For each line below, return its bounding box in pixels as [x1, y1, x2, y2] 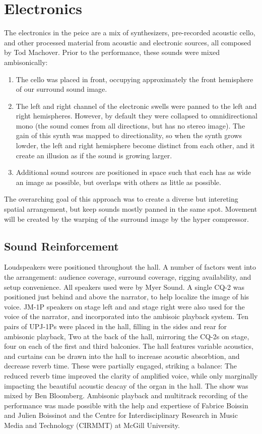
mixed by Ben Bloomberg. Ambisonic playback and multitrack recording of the [4, 390, 248, 401]
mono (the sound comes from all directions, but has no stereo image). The [16, 120, 245, 131]
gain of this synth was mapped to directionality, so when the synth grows [16, 130, 242, 141]
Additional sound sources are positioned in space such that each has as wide [16, 167, 251, 177]
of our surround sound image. [16, 84, 107, 94]
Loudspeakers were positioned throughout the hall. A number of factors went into [4, 262, 256, 272]
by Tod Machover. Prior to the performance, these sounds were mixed [4, 47, 220, 57]
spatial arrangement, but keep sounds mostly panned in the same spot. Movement [4, 204, 257, 214]
